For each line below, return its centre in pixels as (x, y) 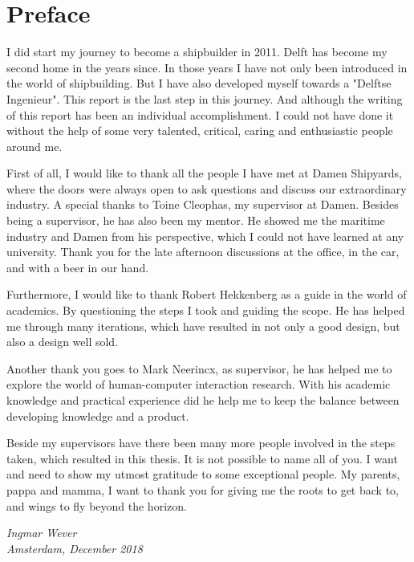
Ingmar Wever (42, 533)
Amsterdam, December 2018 (75, 548)
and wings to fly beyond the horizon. (97, 505)
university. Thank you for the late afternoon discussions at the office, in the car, (203, 252)
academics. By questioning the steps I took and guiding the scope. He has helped (206, 310)
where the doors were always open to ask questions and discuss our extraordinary (207, 188)
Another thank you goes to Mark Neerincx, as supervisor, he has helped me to (199, 368)
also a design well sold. (63, 342)
